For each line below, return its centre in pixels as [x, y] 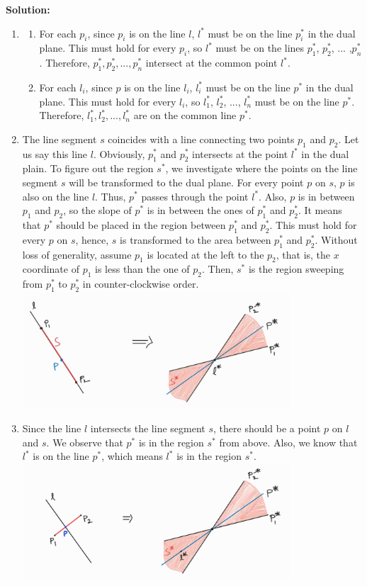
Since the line [52, 428]
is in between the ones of [201, 210]
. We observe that [85, 442]
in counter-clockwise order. [141, 284]
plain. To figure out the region [88, 168]
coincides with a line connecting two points [201, 139]
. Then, [218, 269]
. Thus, [111, 196]
